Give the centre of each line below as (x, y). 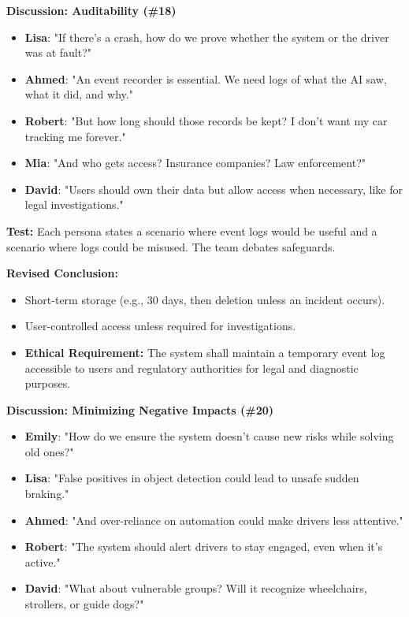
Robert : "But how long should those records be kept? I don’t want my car (206, 120)
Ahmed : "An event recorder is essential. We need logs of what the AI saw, (206, 78)
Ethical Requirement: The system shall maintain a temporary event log (205, 352)
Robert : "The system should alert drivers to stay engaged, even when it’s (204, 546)
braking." (47, 494)
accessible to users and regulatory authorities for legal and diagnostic (191, 368)
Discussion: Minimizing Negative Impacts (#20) (140, 409)
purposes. (48, 383)
